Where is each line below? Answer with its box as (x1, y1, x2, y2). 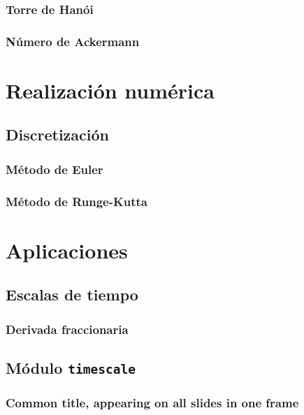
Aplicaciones (6, 235, 128, 264)
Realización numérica (6, 75, 215, 104)
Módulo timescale (6, 356, 136, 378)
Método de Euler (6, 160, 103, 177)
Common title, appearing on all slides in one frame (6, 393, 299, 411)
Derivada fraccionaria (6, 320, 129, 337)
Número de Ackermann (6, 32, 140, 50)
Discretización (6, 124, 109, 145)
